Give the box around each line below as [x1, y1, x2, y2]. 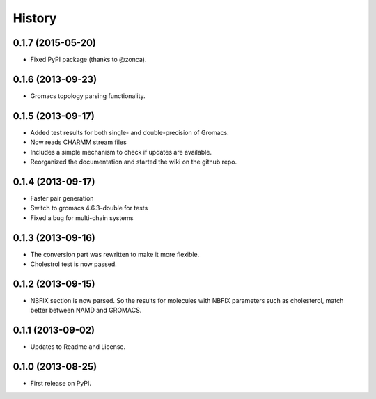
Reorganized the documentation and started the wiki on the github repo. [30, 157, 237, 166]
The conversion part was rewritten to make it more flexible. [30, 250, 200, 258]
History [13, 10, 57, 26]
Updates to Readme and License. [30, 343, 125, 351]
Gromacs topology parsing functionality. [30, 91, 146, 100]
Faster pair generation [30, 194, 94, 202]
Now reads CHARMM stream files [30, 138, 127, 146]
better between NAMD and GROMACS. [30, 306, 142, 315]
